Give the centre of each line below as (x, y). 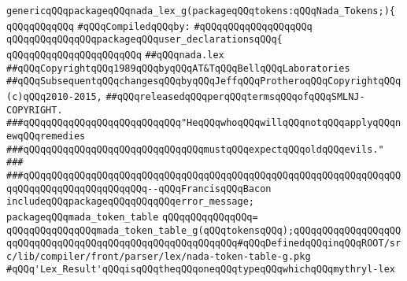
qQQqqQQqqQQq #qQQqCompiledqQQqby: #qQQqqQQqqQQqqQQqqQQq (159, 26)
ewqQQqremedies (46, 136)
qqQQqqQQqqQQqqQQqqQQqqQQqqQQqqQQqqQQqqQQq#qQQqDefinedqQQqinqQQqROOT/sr (204, 244)
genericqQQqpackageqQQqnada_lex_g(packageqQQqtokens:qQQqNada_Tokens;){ (201, 11)
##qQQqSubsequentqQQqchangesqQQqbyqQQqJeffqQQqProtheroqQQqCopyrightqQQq (204, 81)
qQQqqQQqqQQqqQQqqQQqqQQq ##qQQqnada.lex (115, 55)
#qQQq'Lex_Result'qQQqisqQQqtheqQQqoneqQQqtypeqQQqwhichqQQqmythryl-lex (201, 270)
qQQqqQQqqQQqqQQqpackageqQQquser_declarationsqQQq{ (144, 40)
